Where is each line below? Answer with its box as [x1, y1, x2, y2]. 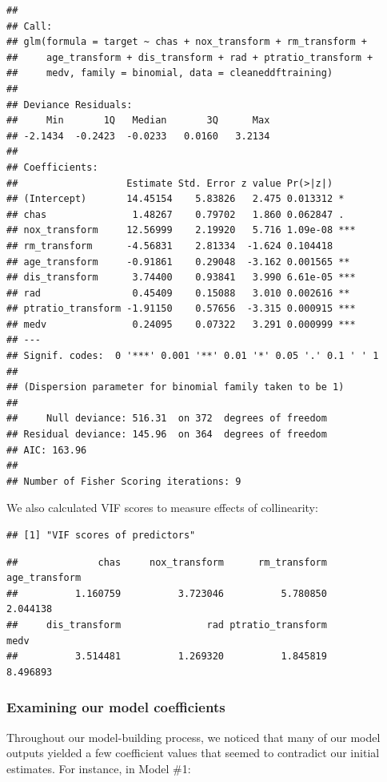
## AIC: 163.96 [6, 444, 87, 456]
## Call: [6, 20, 53, 32]
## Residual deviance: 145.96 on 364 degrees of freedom [6, 429, 327, 441]
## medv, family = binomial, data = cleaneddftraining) [6, 67, 333, 79]
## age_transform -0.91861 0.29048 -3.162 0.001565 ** [6, 256, 350, 268]
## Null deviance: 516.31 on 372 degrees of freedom [6, 413, 327, 425]
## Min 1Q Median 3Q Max [6, 115, 270, 127]
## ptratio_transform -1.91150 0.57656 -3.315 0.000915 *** [6, 303, 356, 315]
